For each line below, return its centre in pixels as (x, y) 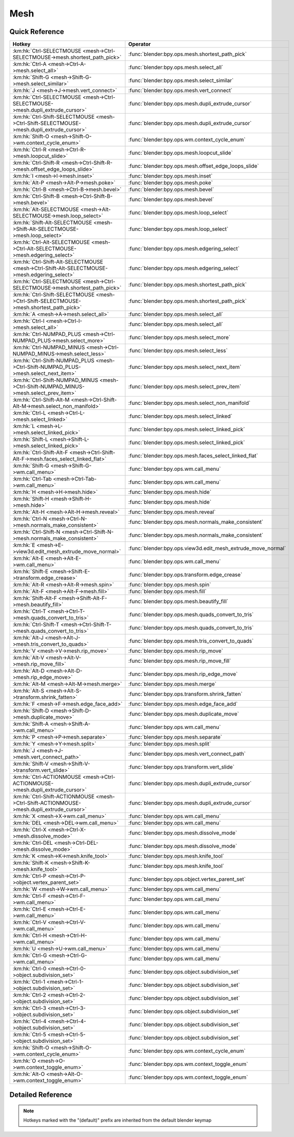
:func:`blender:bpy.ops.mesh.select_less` (178, 351)
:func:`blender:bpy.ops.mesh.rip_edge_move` (183, 674)
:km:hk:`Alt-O (29, 1074)
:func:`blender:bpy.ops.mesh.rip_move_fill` (180, 661)
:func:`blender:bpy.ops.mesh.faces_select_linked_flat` (193, 456)
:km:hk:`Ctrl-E (29, 909)
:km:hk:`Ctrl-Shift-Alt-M (41, 400)
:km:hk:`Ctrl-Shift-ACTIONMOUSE (54, 796)
